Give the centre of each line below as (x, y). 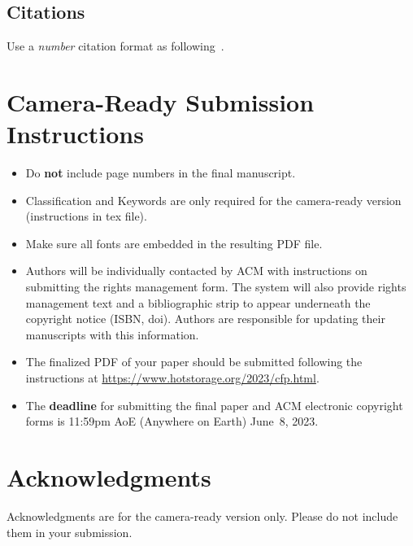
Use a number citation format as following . (115, 46)
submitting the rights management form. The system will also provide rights (216, 287)
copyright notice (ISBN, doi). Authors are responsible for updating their (205, 319)
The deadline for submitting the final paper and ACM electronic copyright (214, 405)
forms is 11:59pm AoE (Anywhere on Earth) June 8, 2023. (172, 421)
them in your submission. (70, 532)
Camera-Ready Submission (161, 101)
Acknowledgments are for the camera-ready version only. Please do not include (202, 515)
